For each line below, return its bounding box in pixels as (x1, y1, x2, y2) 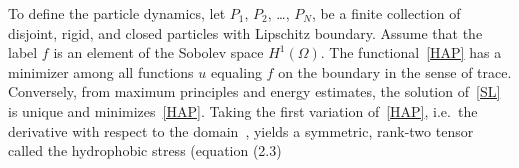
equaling (210, 61, 262, 82)
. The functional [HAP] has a (320, 42, 502, 63)
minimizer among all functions (8, 61, 194, 82)
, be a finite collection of (311, 3, 461, 23)
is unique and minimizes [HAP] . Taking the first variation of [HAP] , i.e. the (8, 100, 478, 121)
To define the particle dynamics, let (8, 3, 226, 23)
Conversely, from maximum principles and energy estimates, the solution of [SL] (8, 81, 501, 102)
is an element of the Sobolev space (53, 42, 264, 63)
